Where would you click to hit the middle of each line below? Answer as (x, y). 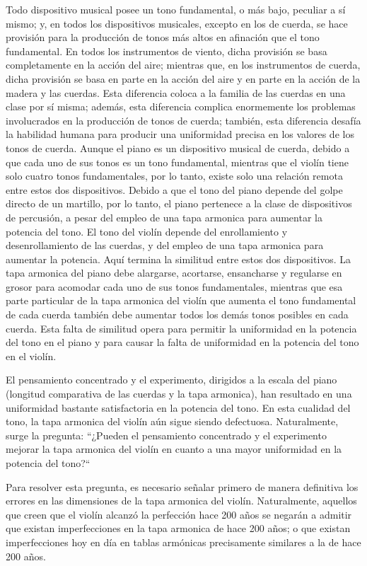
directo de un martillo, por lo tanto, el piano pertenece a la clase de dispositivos (179, 203)
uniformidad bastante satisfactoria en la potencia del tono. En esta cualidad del (178, 407)
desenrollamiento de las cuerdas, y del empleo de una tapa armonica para (165, 245)
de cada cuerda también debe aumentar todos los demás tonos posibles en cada (177, 314)
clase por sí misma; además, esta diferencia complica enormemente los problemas (181, 106)
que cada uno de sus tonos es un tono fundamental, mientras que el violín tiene (177, 162)
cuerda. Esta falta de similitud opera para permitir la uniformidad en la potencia (181, 328)
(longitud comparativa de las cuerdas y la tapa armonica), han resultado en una (179, 394)
